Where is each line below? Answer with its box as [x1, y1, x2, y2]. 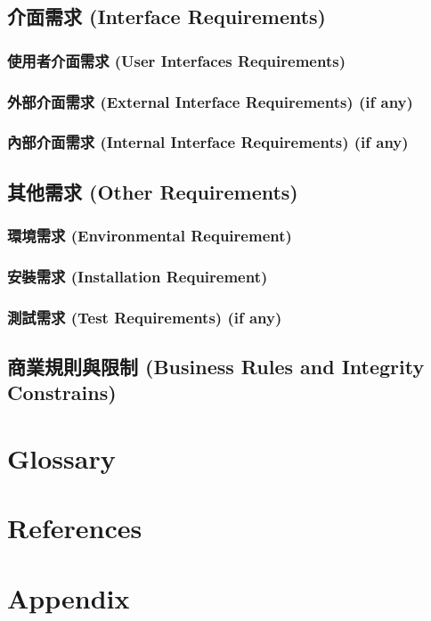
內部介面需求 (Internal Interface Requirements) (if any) [7, 131, 409, 153]
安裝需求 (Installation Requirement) [7, 265, 268, 287]
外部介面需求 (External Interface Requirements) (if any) [7, 90, 413, 112]
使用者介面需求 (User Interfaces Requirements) [7, 49, 346, 71]
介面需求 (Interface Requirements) [7, 3, 327, 30]
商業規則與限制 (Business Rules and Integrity [7, 353, 425, 380]
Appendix [7, 579, 130, 616]
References [7, 510, 142, 546]
